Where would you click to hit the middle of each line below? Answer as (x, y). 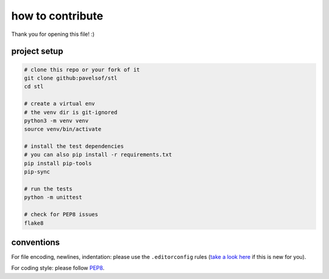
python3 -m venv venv (56, 121)
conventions (36, 242)
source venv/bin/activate (63, 129)
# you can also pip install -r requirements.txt (98, 155)
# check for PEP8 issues (61, 214)
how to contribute (57, 16)
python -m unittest (53, 197)
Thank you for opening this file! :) (53, 34)
